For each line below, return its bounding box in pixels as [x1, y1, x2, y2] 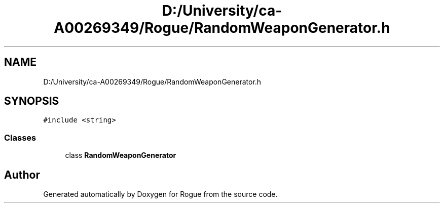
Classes [4, 132, 36, 143]
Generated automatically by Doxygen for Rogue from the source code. [43, 190, 278, 199]
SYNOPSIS [4, 95, 59, 108]
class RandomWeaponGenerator [65, 151, 176, 160]
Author [4, 168, 40, 181]
